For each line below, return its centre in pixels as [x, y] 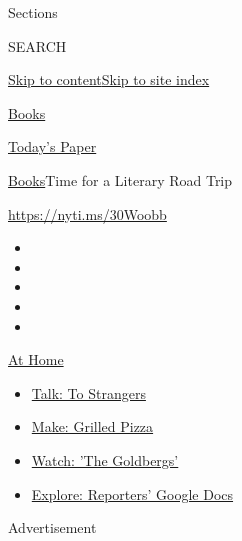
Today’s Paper [52, 146]
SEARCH [37, 45]
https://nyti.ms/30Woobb [87, 213]
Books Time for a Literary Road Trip [120, 179]
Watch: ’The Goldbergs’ [105, 459]
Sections [33, 12]
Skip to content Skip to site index [109, 79]
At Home [36, 359]
